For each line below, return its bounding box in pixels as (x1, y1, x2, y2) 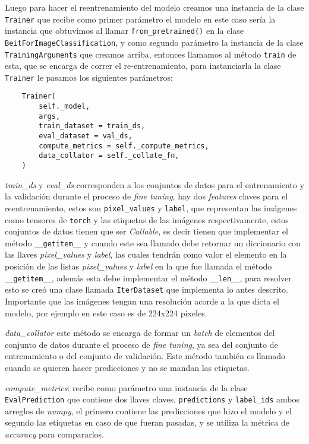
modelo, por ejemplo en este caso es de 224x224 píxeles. (5, 306, 207, 319)
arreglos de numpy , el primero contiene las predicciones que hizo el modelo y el (5, 404, 292, 417)
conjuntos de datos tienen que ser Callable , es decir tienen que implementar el (5, 225, 288, 237)
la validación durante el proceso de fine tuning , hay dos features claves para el (5, 190, 288, 202)
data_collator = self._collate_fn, (39, 151, 179, 160)
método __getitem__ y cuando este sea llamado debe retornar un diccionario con (5, 236, 301, 249)
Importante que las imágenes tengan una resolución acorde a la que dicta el (5, 294, 279, 307)
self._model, (39, 102, 90, 111)
